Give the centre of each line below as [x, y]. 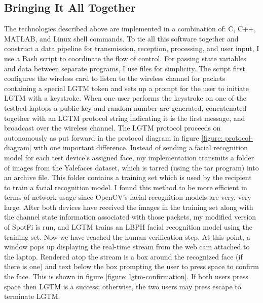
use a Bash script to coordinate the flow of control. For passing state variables [125, 58]
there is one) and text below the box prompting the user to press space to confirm [131, 266]
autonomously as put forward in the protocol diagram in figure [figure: [114, 137]
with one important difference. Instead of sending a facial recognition [141, 147]
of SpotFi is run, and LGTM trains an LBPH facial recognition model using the [128, 227]
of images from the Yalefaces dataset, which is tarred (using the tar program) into [131, 167]
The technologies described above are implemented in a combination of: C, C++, [130, 29]
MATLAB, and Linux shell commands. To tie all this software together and [121, 38]
